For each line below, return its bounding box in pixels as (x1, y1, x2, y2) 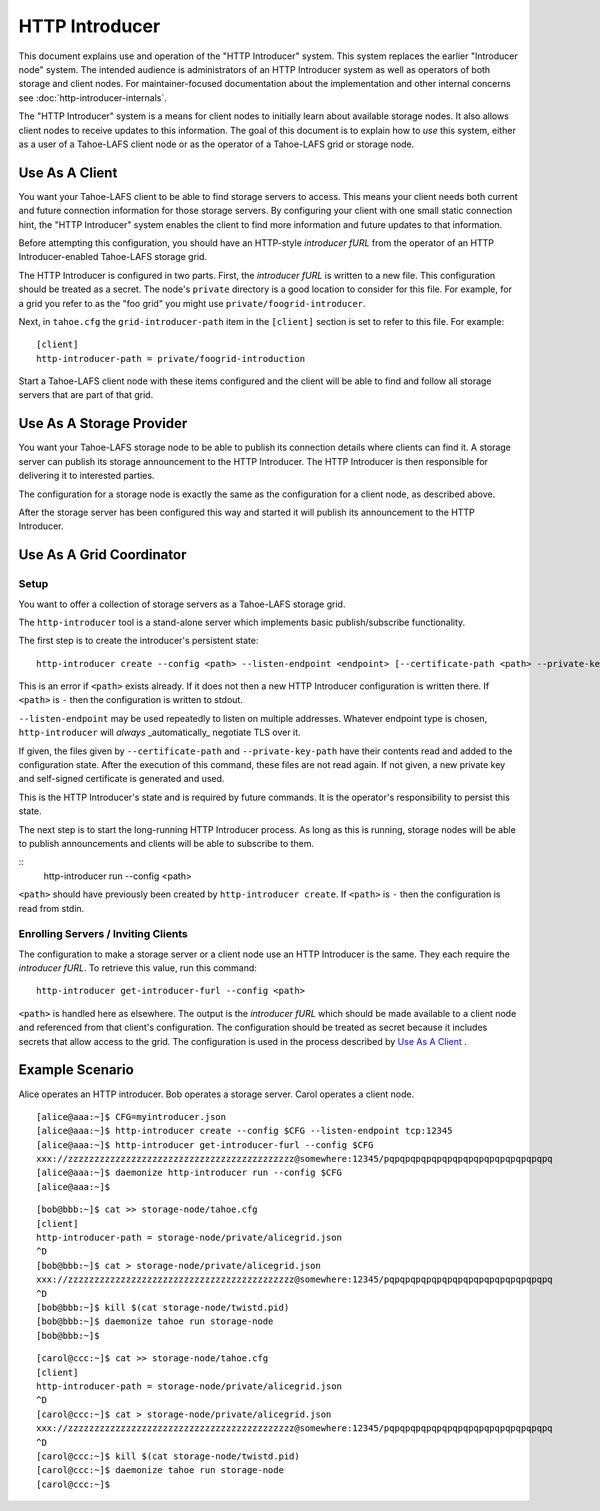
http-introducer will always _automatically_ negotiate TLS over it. (18, 726, 301, 739)
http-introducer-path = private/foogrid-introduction (36, 353, 305, 364)
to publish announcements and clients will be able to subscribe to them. (18, 837, 315, 849)
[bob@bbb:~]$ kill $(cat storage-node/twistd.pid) (36, 1302, 290, 1313)
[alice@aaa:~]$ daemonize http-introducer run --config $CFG (36, 1167, 342, 1179)
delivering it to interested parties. (18, 470, 155, 482)
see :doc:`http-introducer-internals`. (18, 91, 167, 104)
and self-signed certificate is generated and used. (18, 773, 225, 785)
